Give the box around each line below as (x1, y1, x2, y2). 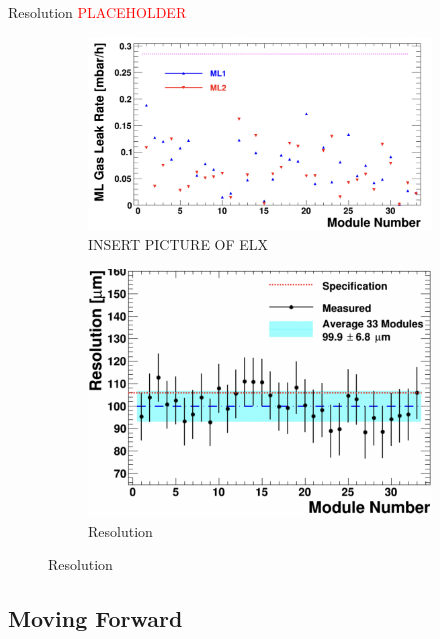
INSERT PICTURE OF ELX (88, 234, 269, 255)
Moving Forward (8, 603, 183, 634)
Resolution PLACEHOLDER (8, 2, 187, 22)
